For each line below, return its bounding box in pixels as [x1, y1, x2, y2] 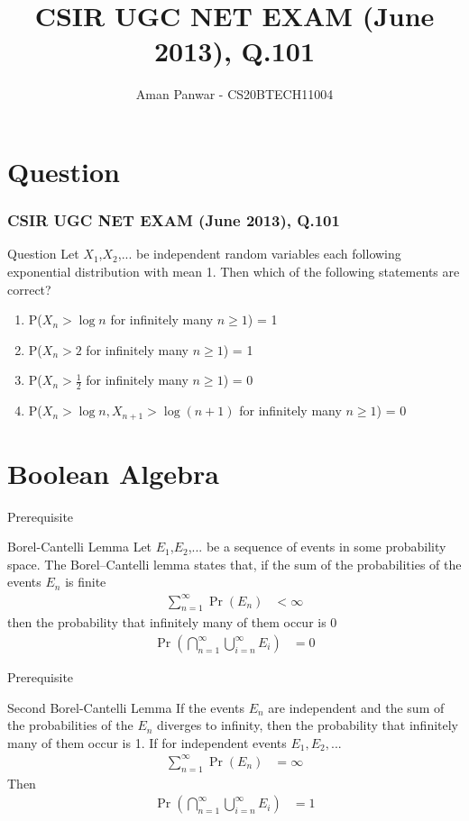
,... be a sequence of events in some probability [188, 537, 446, 556]
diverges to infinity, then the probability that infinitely [157, 716, 458, 734]
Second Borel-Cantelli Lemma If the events [7, 698, 244, 716]
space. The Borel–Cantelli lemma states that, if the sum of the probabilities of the [7, 554, 462, 573]
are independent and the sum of [268, 698, 445, 716]
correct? [7, 279, 51, 298]
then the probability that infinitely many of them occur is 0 [7, 613, 337, 632]
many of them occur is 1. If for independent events [7, 733, 287, 752]
